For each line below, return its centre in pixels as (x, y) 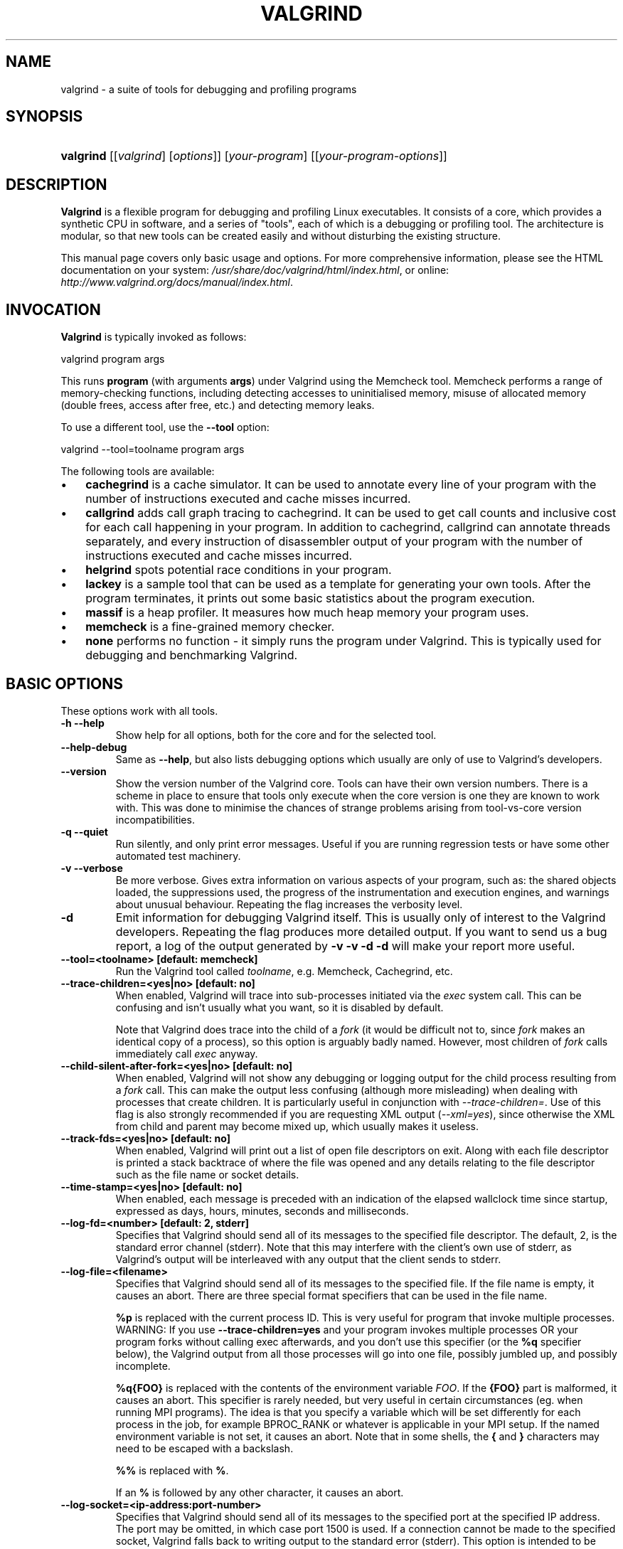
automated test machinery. (178, 856)
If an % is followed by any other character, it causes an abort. (260, 1492)
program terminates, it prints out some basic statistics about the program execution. (310, 598)
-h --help (82, 723)
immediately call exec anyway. (187, 1053)
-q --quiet (84, 831)
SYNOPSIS (44, 117)
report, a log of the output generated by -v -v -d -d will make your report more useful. (345, 946)
